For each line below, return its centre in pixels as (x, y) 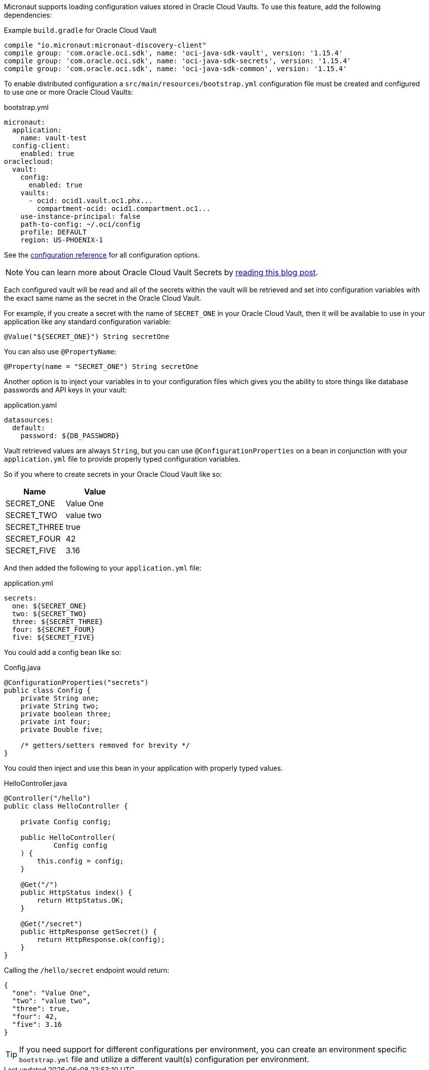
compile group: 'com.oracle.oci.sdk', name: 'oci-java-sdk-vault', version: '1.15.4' (174, 53)
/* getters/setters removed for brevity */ (105, 745)
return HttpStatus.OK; (80, 900)
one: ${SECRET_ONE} (49, 606)
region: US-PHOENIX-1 (62, 240)
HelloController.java (36, 783)
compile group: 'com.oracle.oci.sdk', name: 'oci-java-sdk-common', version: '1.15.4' (176, 69)
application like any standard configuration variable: (88, 322)
